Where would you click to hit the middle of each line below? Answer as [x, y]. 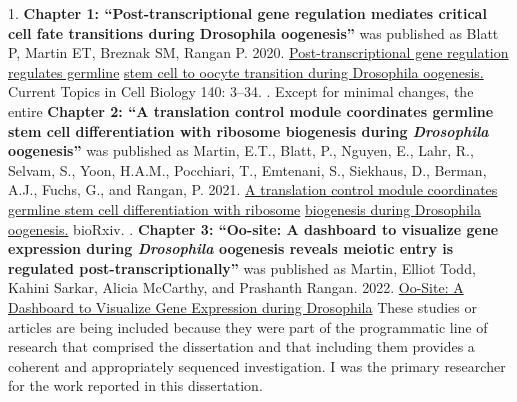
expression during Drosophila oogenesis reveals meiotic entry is [231, 248]
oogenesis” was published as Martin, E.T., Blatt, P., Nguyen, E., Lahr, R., [241, 150]
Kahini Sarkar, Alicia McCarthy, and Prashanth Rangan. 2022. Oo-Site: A [236, 287]
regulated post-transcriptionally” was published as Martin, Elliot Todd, [242, 267]
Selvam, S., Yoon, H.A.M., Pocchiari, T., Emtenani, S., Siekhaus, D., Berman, [247, 169]
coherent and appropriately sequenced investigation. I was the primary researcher [257, 365]
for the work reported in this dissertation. [135, 385]
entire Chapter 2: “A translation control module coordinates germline [251, 110]
